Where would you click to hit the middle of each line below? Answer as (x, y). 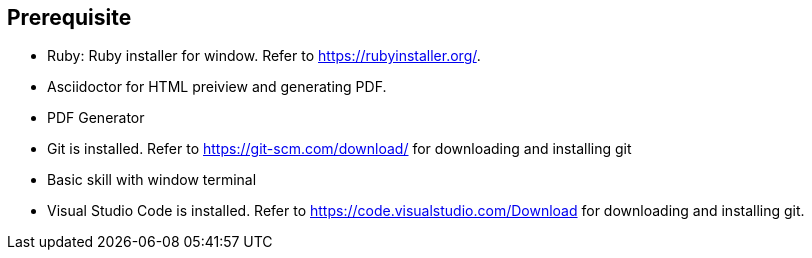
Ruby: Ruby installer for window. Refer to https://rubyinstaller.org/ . (264, 56)
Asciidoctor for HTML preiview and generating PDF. (217, 87)
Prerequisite (69, 17)
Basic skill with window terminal (152, 180)
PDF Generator (96, 118)
